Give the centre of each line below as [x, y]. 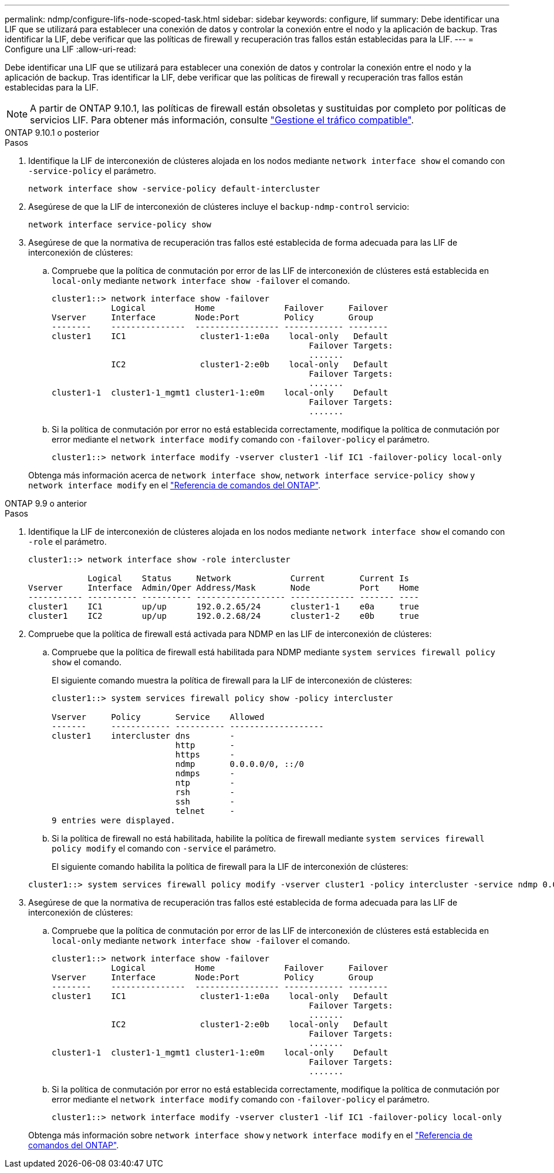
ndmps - [205, 773]
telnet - [205, 811]
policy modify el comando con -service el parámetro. [164, 848]
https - [205, 755]
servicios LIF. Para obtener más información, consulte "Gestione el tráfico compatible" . [222, 120]
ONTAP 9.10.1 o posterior [52, 133]
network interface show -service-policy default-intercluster [174, 189]
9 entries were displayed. [114, 820]
